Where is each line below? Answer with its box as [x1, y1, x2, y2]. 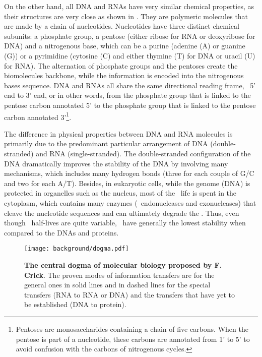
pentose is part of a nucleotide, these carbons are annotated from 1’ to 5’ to [16, 333, 250, 344]
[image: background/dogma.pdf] [24, 245, 129, 253]
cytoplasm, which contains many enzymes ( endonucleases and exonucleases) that [4, 197, 256, 208]
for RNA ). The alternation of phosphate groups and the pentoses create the [4, 60, 238, 71]
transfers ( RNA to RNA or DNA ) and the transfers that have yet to [24, 289, 235, 300]
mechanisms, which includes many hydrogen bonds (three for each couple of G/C [4, 168, 254, 178]
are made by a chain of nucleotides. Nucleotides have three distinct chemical [4, 21, 239, 31]
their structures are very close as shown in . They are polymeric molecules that [4, 11, 248, 21]
